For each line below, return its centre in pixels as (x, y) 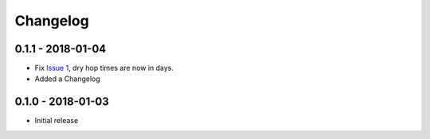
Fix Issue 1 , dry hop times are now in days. (104, 68)
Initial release (57, 121)
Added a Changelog (68, 79)
